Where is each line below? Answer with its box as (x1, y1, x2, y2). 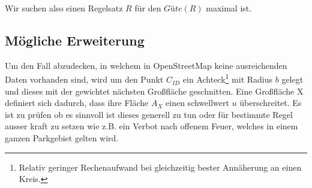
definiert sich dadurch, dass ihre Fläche (5, 96, 149, 109)
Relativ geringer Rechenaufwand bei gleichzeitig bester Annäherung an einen (19, 160, 302, 173)
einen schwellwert (166, 96, 229, 109)
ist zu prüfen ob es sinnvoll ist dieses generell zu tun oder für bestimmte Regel (5, 108, 293, 120)
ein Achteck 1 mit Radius (182, 71, 273, 86)
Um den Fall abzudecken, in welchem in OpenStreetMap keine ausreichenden (5, 59, 287, 71)
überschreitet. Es (239, 96, 302, 109)
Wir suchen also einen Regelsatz (5, 2, 123, 14)
